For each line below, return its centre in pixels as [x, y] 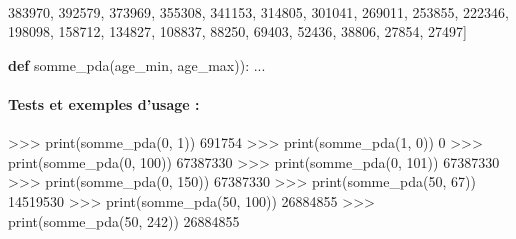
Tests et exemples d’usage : [104, 103]
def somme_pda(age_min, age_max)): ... [137, 64]
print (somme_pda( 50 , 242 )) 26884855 [124, 220]
